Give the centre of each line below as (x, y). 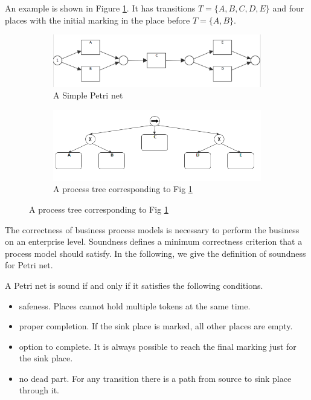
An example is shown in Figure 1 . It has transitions (100, 8)
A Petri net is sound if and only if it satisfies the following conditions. (134, 285)
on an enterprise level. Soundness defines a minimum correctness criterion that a (154, 241)
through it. (39, 390)
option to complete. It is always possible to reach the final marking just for (158, 346)
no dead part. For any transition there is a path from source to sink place (155, 378)
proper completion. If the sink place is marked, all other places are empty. (156, 326)
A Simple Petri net (88, 95)
